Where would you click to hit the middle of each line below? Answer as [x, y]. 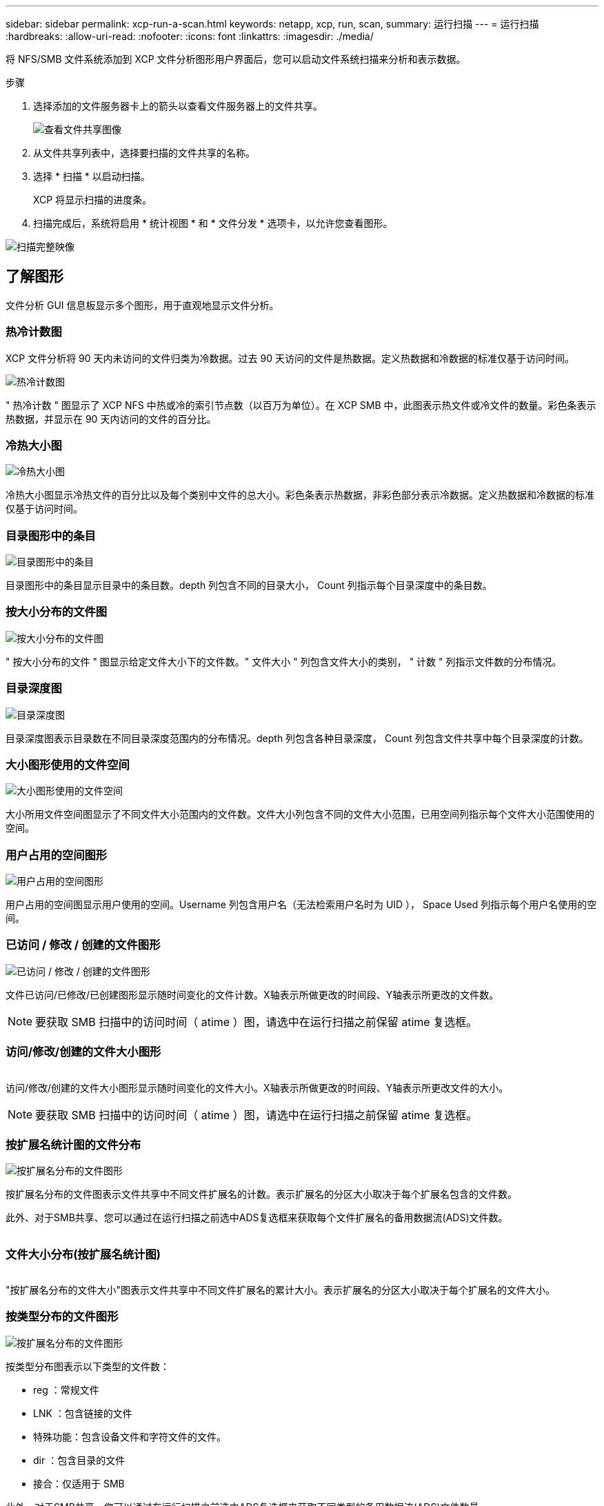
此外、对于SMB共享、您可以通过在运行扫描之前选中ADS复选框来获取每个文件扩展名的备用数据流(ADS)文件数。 [257, 1218]
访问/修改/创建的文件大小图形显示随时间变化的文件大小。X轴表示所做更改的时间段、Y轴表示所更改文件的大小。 [257, 1087]
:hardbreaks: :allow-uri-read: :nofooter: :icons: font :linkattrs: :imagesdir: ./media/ [190, 36]
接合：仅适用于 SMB [79, 1483]
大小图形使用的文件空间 [68, 764]
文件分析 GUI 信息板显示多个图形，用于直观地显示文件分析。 [142, 305]
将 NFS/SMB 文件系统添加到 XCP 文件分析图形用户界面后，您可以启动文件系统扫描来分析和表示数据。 [236, 59]
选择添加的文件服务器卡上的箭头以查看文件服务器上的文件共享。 [178, 106]
